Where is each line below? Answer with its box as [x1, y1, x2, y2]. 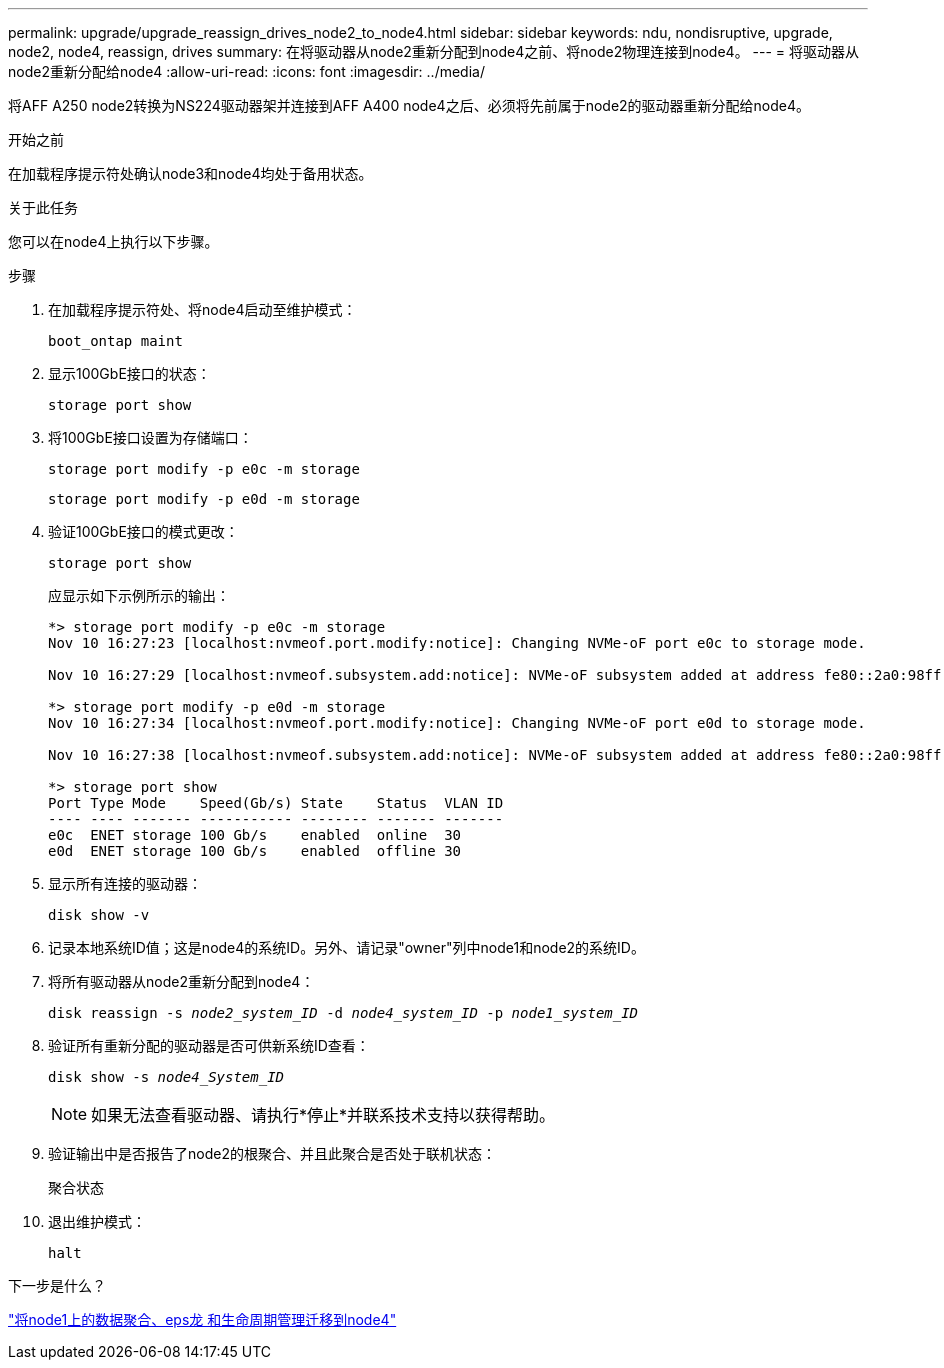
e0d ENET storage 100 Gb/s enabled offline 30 [48, 843, 462, 859]
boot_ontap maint [48, 333, 183, 349]
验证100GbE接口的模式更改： [48, 523, 239, 540]
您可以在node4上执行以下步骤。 [8, 233, 219, 250]
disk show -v [48, 907, 150, 923]
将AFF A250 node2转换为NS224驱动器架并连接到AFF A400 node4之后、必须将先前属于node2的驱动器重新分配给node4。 [8, 97, 811, 114]
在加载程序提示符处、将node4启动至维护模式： [48, 301, 357, 318]
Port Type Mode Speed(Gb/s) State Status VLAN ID [48, 795, 504, 811]
